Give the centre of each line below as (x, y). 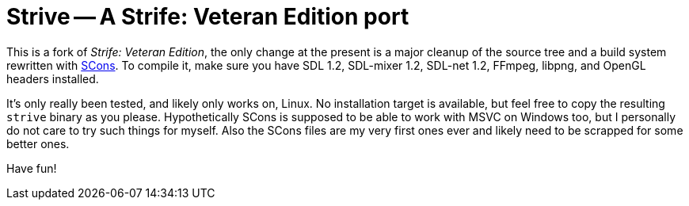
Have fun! (32, 168)
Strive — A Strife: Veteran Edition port (208, 17)
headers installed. (53, 78)
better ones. (38, 143)
